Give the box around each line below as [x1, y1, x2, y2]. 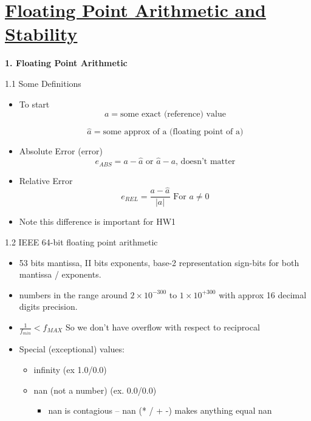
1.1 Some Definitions [5, 77, 81, 89]
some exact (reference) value [120, 110, 226, 119]
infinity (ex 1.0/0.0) [33, 363, 107, 376]
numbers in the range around [19, 288, 128, 301]
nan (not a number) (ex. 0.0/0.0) [33, 383, 157, 396]
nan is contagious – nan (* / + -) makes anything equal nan [48, 404, 272, 417]
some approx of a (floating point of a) [103, 128, 244, 137]
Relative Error [19, 174, 73, 187]
